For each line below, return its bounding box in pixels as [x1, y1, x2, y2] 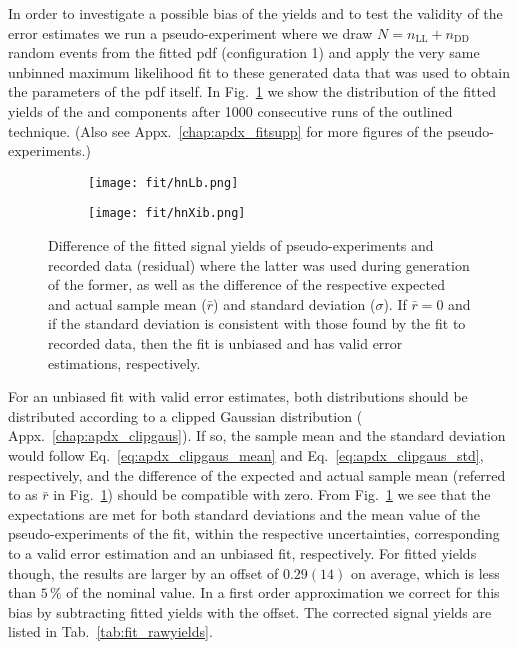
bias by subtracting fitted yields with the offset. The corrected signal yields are [8, 601, 492, 622]
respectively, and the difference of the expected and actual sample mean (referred [8, 464, 506, 485]
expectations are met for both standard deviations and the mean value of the [8, 503, 481, 524]
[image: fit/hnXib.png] [88, 206, 246, 221]
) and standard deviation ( [213, 293, 376, 314]
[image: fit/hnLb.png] [88, 175, 239, 190]
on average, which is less [350, 562, 500, 583]
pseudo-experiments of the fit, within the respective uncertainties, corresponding [8, 523, 500, 544]
